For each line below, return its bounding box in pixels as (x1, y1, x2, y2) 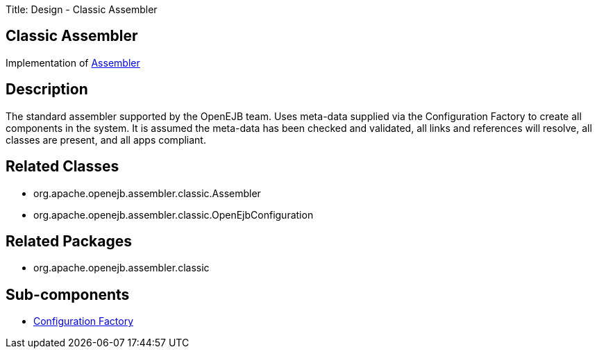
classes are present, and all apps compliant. (6, 133, 206, 146)
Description (6, 81, 88, 99)
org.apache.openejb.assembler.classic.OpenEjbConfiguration (33, 208, 314, 221)
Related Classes (6, 158, 119, 176)
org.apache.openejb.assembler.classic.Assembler (33, 187, 261, 199)
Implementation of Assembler (6, 56, 140, 69)
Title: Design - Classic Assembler (6, 3, 158, 15)
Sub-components (6, 285, 130, 303)
